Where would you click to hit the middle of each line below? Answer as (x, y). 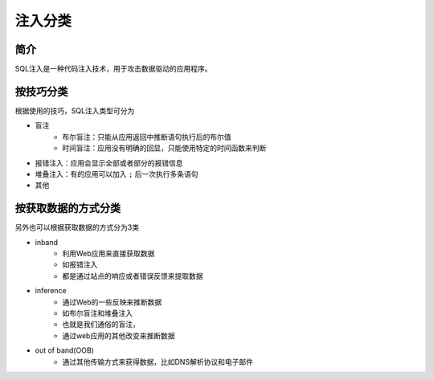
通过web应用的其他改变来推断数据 (119, 335)
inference (51, 291)
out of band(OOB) (64, 350)
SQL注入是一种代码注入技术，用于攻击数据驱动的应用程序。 (113, 69)
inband (47, 242)
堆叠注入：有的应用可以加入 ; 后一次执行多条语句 (117, 174)
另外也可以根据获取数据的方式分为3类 (77, 227)
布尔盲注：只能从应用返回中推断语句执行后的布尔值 (147, 137)
